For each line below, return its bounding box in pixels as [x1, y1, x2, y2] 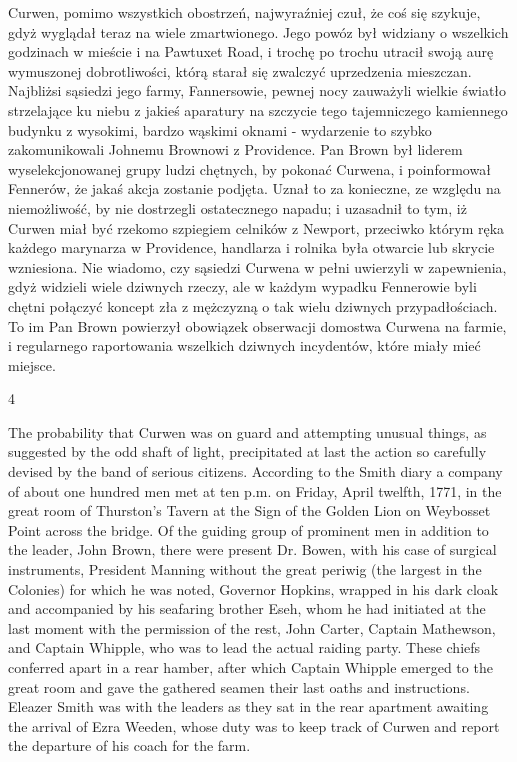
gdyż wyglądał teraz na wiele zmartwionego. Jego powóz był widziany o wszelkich [8, 21, 509, 42]
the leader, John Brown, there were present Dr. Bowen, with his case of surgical [8, 539, 497, 560]
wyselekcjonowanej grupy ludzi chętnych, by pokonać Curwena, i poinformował [8, 158, 491, 179]
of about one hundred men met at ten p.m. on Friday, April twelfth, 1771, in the [8, 480, 502, 501]
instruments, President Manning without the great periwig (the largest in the [8, 559, 482, 580]
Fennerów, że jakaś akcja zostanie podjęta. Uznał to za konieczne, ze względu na [8, 178, 501, 199]
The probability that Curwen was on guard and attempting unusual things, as [8, 421, 487, 442]
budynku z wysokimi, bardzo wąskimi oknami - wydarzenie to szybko [8, 119, 432, 140]
